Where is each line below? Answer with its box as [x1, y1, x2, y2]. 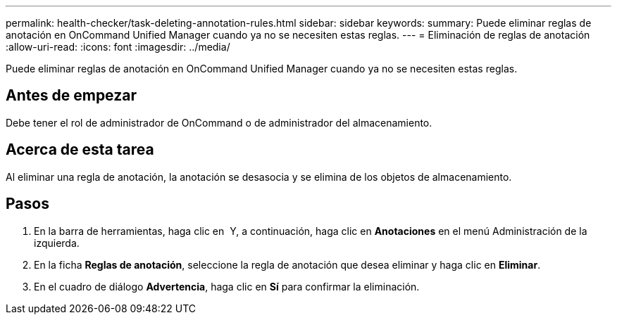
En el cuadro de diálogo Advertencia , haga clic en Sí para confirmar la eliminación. [34, 280, 420, 293]
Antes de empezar [6, 87, 137, 105]
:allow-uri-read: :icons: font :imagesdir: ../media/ [6, 41, 230, 53]
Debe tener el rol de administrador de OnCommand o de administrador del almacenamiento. [6, 116, 432, 129]
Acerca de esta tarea [6, 141, 154, 159]
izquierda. [34, 236, 80, 249]
